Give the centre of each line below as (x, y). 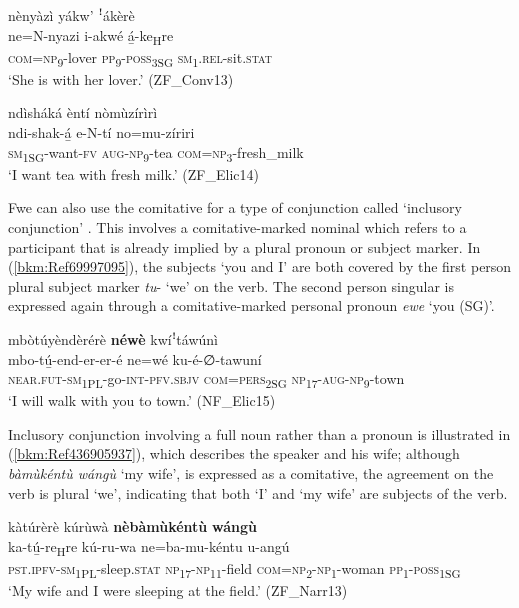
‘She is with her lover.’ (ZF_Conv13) (121, 78)
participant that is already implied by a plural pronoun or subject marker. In (244, 246)
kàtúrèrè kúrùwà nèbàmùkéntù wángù (132, 526)
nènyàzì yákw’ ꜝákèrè (71, 15)
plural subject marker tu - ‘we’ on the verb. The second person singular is (231, 285)
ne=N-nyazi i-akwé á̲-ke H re (91, 36)
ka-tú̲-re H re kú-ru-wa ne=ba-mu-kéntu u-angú (149, 547)
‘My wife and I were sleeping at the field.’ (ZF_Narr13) (178, 590)
